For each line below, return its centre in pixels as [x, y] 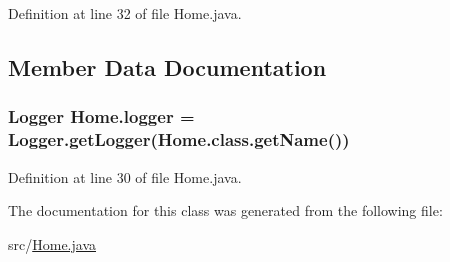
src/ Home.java [52, 243]
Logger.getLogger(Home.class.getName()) [179, 139]
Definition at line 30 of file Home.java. [125, 176]
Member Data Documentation [167, 66]
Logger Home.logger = [101, 116]
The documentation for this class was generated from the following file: [225, 210]
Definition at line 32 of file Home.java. [125, 13]
